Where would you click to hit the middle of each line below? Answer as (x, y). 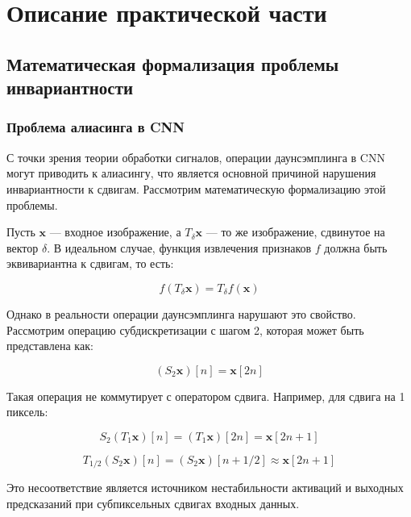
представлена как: (50, 346)
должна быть (356, 247)
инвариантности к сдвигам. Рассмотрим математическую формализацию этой (196, 188)
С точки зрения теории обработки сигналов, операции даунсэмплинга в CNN (196, 157)
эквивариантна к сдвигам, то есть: (90, 263)
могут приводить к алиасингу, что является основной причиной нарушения (191, 173)
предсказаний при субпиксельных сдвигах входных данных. (153, 503)
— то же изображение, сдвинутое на (295, 232)
